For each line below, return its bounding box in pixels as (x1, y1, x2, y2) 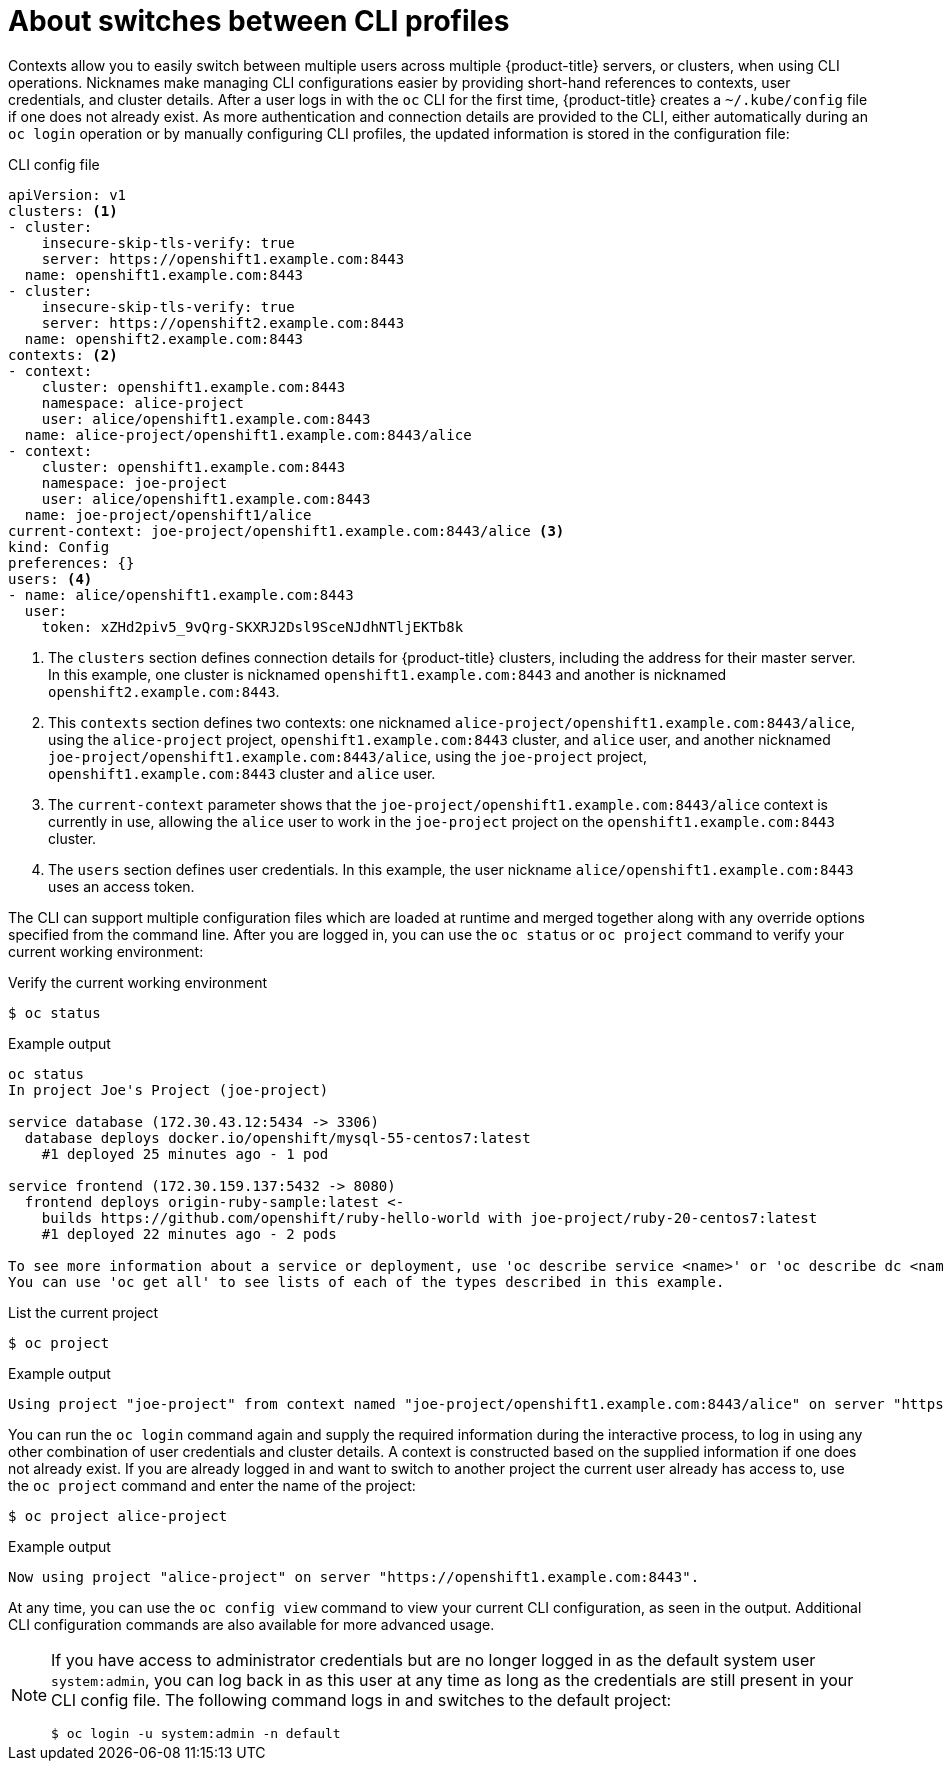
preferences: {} (8, 554, 135, 571)
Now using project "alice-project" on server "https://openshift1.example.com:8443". (8, 1568, 700, 1585)
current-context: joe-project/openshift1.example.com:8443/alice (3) (8, 522, 565, 539)
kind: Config (8, 538, 110, 555)
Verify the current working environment (8, 973, 268, 991)
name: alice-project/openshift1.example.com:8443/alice (24, 426, 472, 443)
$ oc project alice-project (8, 1507, 228, 1524)
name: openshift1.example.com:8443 (24, 266, 304, 283)
